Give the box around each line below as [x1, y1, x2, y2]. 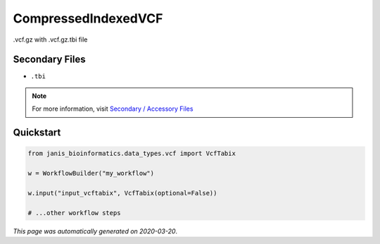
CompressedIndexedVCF [13, 11, 163, 26]
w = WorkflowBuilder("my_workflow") [27, 169, 155, 178]
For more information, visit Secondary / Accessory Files [32, 104, 194, 113]
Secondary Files [13, 54, 86, 66]
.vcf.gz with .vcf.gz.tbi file [13, 35, 88, 44]
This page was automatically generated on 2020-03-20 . [13, 226, 178, 236]
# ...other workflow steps [27, 209, 121, 216]
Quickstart [13, 127, 61, 139]
